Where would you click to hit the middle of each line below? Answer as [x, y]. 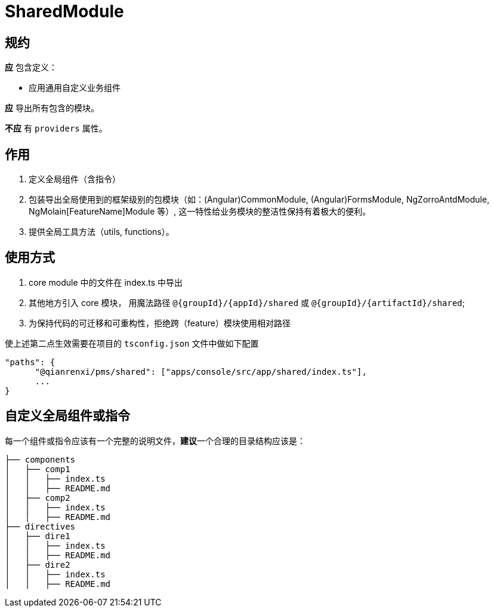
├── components [40, 459]
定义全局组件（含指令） [75, 179]
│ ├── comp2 [38, 498]
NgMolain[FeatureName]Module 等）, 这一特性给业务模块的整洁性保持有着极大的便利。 [200, 212]
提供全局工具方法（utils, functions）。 [101, 232]
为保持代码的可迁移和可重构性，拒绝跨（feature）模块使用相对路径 [160, 323]
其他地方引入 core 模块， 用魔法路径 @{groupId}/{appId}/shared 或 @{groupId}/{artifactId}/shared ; [247, 302]
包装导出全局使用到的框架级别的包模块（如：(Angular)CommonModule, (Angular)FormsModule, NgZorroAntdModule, [259, 200]
